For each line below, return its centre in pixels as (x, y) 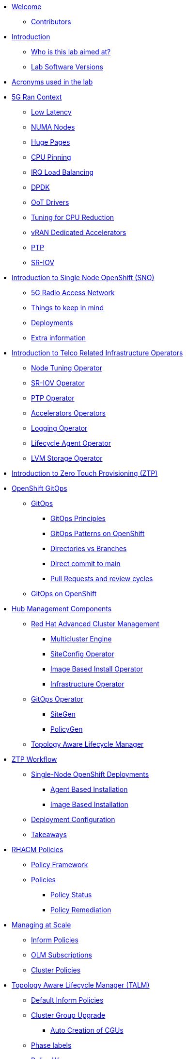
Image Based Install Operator (97, 669)
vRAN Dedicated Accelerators (79, 232)
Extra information (59, 338)
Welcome (27, 7)
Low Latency (51, 112)
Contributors (51, 22)
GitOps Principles (78, 518)
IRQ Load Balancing (62, 172)
